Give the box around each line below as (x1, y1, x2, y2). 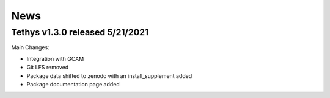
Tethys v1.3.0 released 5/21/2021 (11, 27, 149, 38)
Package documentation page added (26, 80, 120, 88)
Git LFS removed (26, 64, 69, 71)
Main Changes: (11, 44, 50, 51)
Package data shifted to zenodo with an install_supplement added (26, 72, 193, 79)
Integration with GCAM (26, 55, 84, 62)
